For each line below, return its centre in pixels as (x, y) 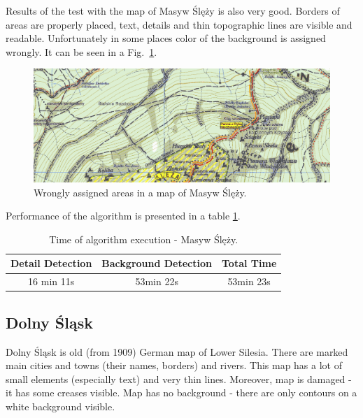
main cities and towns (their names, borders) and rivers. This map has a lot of (174, 365)
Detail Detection (51, 263)
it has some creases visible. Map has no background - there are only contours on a (181, 392)
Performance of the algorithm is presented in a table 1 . (123, 216)
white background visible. (60, 406)
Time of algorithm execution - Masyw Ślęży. (144, 239)
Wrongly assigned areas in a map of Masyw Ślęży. (140, 192)
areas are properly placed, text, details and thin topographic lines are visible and (179, 24)
